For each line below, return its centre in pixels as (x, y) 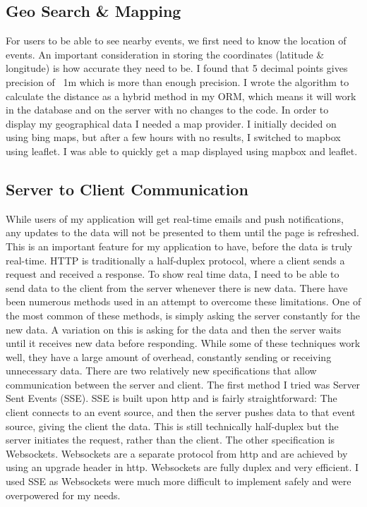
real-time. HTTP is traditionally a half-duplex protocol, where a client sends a (175, 260)
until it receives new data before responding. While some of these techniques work (183, 343)
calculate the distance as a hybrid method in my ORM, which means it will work (181, 96)
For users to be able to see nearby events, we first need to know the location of (176, 41)
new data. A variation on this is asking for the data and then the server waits (174, 329)
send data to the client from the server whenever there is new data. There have (177, 287)
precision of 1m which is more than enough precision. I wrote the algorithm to (178, 81)
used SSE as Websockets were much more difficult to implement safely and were (179, 481)
